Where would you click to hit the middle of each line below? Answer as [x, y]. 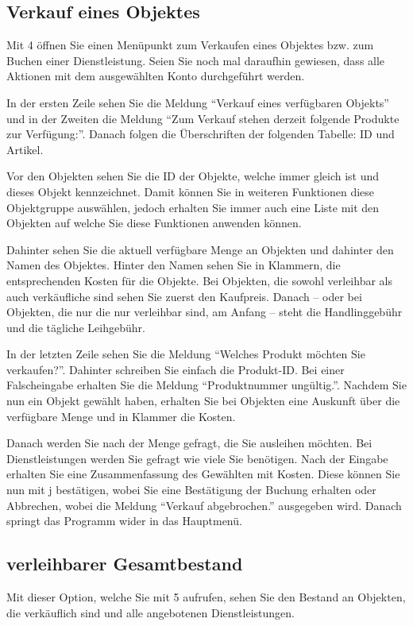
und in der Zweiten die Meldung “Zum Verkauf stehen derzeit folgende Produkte [203, 118]
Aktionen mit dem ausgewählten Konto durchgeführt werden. [156, 76]
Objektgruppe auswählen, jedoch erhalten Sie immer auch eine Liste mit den [193, 207]
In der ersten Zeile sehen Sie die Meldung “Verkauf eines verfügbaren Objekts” [198, 102]
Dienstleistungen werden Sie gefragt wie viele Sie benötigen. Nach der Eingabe [197, 458]
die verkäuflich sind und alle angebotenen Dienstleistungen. [151, 612]
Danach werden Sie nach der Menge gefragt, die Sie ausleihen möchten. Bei [189, 443]
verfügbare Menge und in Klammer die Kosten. [121, 416]
